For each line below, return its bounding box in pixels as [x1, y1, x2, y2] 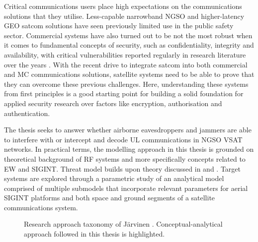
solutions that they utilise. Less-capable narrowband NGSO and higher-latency [4, 10, 245, 21]
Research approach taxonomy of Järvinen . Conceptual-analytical [24, 219, 223, 229]
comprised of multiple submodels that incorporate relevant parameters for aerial [4, 182, 248, 193]
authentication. [4, 108, 50, 118]
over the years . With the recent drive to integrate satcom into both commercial [4, 59, 248, 69]
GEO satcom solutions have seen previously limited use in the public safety [4, 20, 234, 31]
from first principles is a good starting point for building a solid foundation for [4, 88, 244, 99]
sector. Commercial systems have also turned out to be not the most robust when [4, 30, 253, 40]
